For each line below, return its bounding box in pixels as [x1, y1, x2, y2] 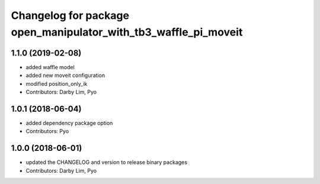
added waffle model [25, 63, 75, 70]
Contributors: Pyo [25, 128, 69, 135]
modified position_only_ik [25, 80, 88, 87]
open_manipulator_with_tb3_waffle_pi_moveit [11, 25, 243, 38]
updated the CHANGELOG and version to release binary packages [25, 159, 188, 166]
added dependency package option [25, 119, 113, 127]
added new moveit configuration [25, 72, 105, 79]
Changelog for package [11, 9, 130, 22]
